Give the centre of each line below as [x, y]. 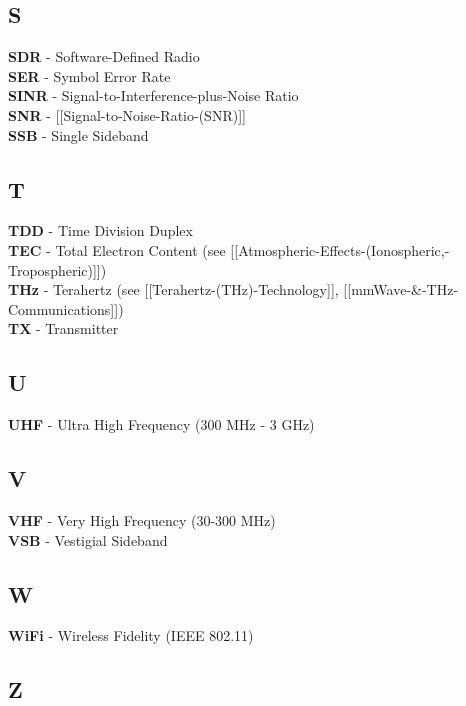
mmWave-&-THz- [405, 289]
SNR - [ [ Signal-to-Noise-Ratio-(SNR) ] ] [127, 114]
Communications [59, 308]
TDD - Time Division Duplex [100, 230]
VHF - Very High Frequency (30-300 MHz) [142, 519]
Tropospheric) [50, 269]
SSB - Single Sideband [78, 134]
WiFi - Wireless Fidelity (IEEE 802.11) [131, 635]
